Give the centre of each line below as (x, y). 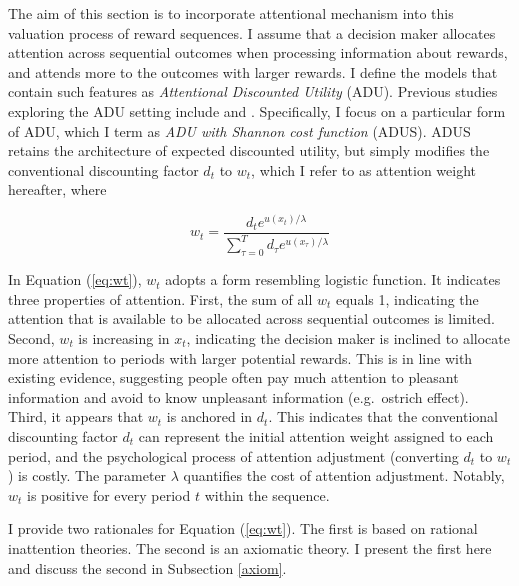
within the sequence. (267, 494)
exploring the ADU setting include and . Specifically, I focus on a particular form (257, 110)
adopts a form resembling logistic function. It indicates (333, 279)
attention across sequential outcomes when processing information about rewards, (258, 52)
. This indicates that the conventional (383, 416)
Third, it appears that (76, 416)
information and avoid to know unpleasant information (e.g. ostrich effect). (238, 396)
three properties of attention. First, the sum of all (160, 298)
